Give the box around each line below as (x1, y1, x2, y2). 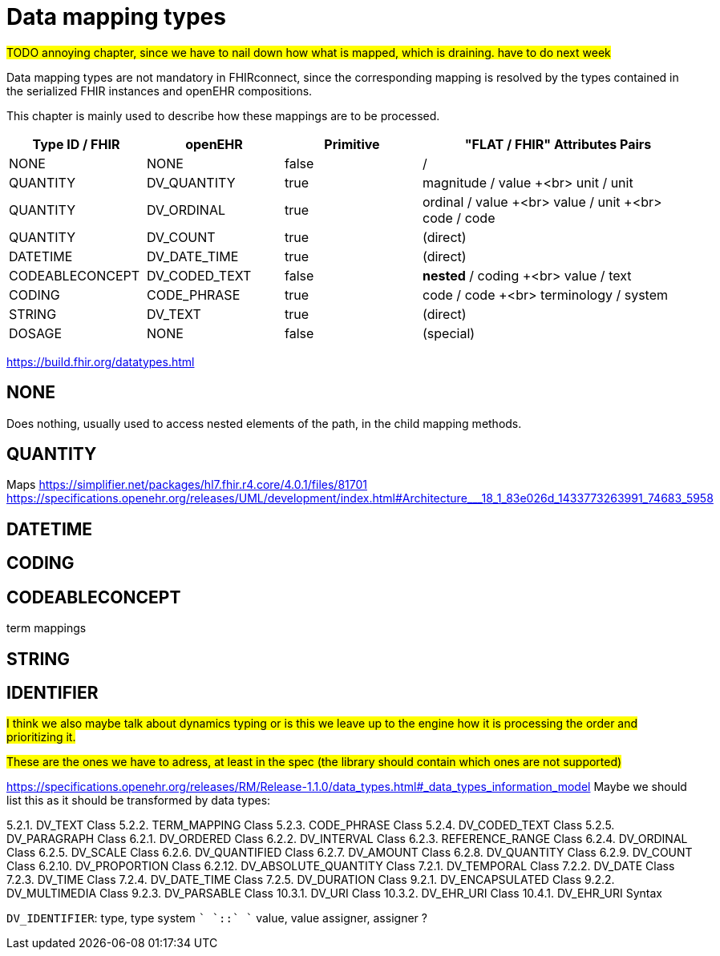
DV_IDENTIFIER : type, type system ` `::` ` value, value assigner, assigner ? (6, 911, 427, 926)
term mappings (6, 621, 87, 635)
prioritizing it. (6, 730, 76, 744)
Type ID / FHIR (32, 135, 120, 152)
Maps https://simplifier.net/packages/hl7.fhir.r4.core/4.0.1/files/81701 (6, 478, 367, 492)
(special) (423, 325, 475, 341)
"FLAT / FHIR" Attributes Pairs (464, 135, 652, 152)
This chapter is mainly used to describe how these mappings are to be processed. (6, 108, 440, 123)
